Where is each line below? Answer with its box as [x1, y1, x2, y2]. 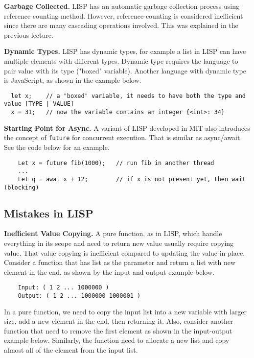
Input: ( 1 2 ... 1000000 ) [18, 284, 109, 291]
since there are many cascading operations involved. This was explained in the [4, 20, 238, 30]
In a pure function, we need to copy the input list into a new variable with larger [4, 306, 247, 316]
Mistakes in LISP [4, 205, 93, 220]
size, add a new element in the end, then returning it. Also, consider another [4, 316, 233, 326]
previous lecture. [4, 29, 53, 40]
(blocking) [4, 184, 39, 191]
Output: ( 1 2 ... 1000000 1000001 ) [18, 292, 141, 300]
